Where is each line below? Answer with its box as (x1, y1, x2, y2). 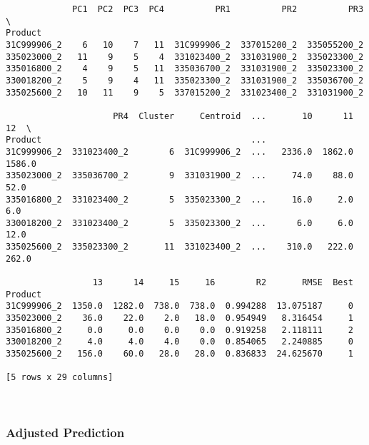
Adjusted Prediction (6, 423, 125, 441)
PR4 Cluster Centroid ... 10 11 (113, 111, 353, 121)
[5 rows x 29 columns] (6, 372, 113, 383)
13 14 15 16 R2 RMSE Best (92, 277, 353, 288)
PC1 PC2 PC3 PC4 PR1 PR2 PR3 (72, 4, 364, 14)
